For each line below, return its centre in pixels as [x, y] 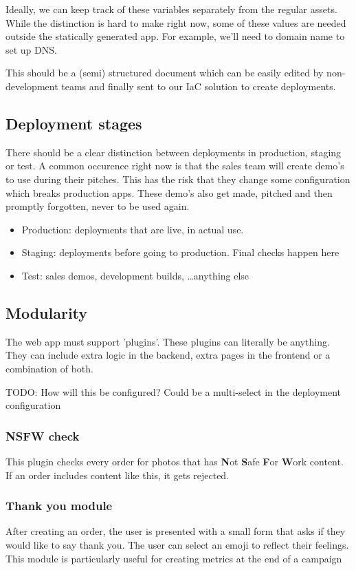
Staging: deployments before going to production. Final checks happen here [180, 252]
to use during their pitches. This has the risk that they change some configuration [178, 179]
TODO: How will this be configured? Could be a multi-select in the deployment [174, 391]
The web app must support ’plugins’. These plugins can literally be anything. [168, 341]
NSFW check [43, 435]
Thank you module [59, 506]
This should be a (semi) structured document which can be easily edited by [165, 73]
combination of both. [49, 368]
